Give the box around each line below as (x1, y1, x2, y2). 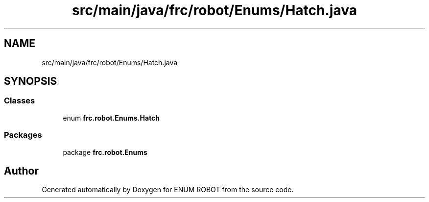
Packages (4, 130, 42, 140)
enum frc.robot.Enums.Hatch (63, 113, 160, 122)
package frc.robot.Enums (63, 148, 147, 156)
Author (4, 164, 39, 177)
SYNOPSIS (4, 75, 57, 88)
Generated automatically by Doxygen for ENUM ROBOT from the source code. (42, 185, 294, 194)
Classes (4, 96, 35, 106)
